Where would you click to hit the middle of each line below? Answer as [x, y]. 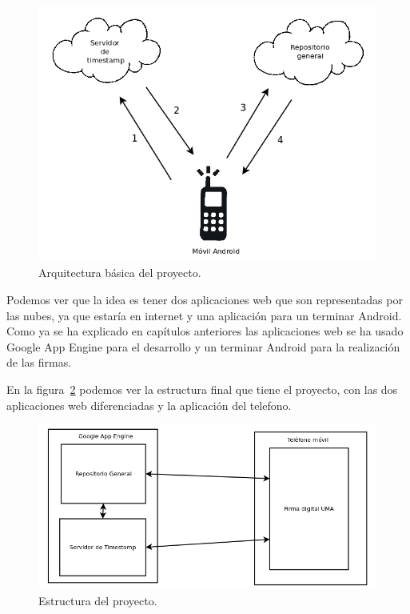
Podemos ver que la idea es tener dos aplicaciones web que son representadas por [205, 300]
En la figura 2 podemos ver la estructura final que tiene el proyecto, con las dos [202, 389]
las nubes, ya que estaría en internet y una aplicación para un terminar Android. [204, 315]
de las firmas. [39, 362]
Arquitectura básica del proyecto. [120, 273]
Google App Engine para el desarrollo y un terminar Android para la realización [203, 346]
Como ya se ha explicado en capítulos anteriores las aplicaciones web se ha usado [205, 331]
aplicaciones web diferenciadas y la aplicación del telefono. [149, 405]
